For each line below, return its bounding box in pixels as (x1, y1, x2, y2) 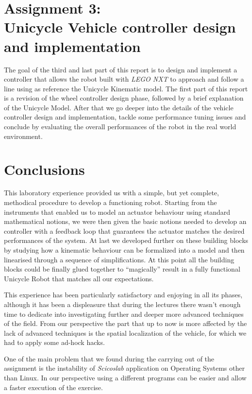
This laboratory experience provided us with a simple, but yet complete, (4, 188, 219, 198)
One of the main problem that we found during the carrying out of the (4, 353, 215, 363)
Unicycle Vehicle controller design (4, 17, 236, 37)
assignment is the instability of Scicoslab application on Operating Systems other (4, 363, 245, 373)
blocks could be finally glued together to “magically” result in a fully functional (4, 264, 240, 274)
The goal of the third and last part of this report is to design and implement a (4, 64, 237, 74)
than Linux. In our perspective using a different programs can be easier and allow (4, 373, 247, 383)
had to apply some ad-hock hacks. (4, 337, 105, 347)
